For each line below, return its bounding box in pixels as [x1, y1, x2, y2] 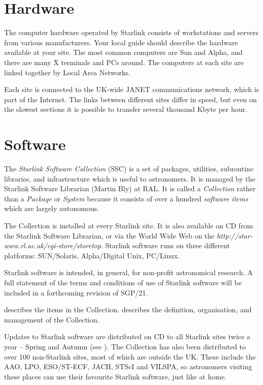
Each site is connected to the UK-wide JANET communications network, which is [4, 84, 259, 95]
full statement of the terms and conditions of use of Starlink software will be [4, 277, 242, 287]
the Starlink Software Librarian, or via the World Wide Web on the [4, 230, 215, 241]
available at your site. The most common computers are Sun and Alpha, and [4, 47, 243, 57]
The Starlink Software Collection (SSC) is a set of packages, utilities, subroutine [4, 163, 254, 173]
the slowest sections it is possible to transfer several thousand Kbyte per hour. [4, 104, 247, 114]
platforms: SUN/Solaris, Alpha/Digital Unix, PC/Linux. [4, 250, 180, 260]
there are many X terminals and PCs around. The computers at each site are [4, 56, 244, 67]
